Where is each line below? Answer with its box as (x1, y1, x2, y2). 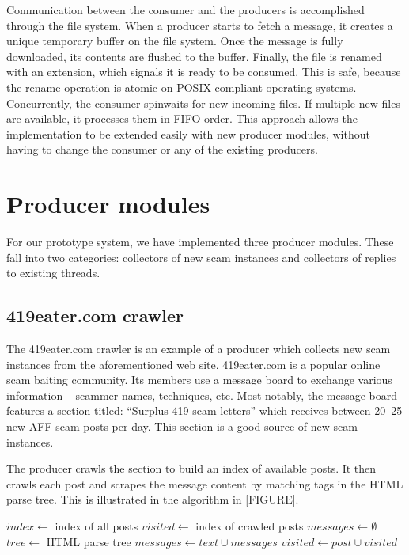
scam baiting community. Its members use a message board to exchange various (6, 371, 392, 388)
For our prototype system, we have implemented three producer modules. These (6, 234, 394, 250)
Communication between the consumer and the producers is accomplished (6, 2, 365, 17)
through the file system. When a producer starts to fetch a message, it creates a (6, 17, 393, 33)
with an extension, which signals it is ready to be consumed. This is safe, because (6, 63, 401, 80)
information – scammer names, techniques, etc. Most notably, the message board (6, 386, 398, 403)
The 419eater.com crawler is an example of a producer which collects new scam (6, 340, 391, 357)
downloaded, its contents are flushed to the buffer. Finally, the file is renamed (6, 48, 382, 64)
